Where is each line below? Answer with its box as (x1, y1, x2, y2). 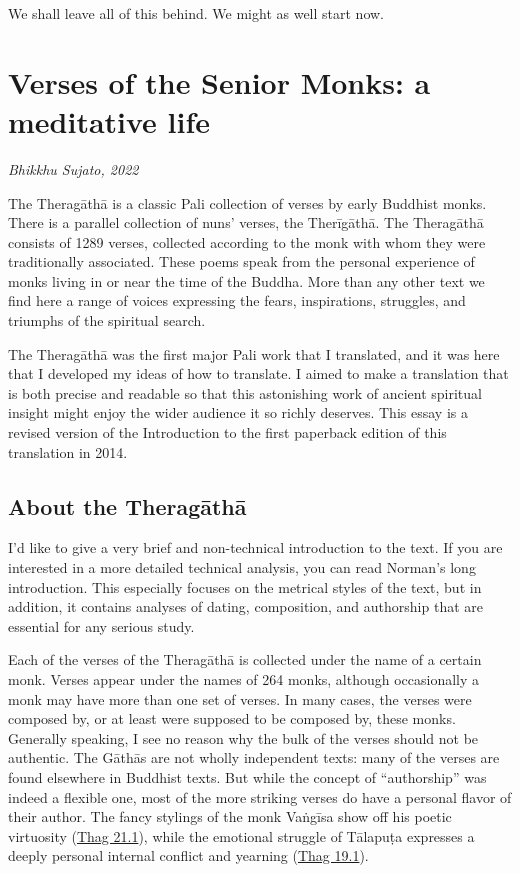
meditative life (8, 100, 211, 141)
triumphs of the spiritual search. (8, 310, 206, 331)
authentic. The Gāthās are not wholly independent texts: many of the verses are (8, 747, 500, 768)
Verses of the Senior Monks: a (8, 61, 431, 102)
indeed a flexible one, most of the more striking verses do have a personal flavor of (8, 786, 512, 807)
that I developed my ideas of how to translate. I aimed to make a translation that (8, 363, 509, 384)
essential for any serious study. (8, 615, 195, 636)
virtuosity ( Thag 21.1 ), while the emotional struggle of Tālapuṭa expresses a (8, 825, 475, 846)
